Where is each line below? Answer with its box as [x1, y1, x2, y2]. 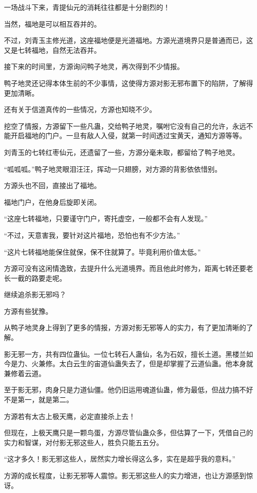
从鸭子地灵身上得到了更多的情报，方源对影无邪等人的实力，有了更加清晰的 [4, 322, 246, 333]
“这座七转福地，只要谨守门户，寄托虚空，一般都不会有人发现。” [4, 213, 208, 224]
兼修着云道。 [4, 368, 45, 378]
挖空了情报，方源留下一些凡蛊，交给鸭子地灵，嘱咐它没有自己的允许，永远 [4, 120, 246, 131]
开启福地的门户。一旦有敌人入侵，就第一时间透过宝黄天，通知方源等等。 [10, 130, 246, 141]
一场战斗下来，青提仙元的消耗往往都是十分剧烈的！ [4, 2, 170, 12]
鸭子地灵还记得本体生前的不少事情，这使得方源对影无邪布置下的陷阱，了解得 [4, 77, 253, 88]
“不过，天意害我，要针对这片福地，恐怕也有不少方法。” [4, 229, 180, 240]
